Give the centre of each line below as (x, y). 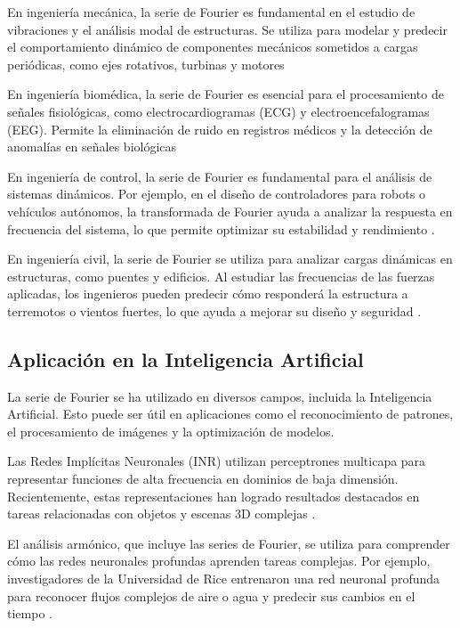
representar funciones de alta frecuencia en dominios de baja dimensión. (203, 479)
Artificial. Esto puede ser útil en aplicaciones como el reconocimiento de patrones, (230, 414)
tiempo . (30, 613)
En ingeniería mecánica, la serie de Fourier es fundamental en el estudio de (211, 12)
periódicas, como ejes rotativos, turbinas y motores (146, 64)
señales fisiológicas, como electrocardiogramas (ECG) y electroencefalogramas (218, 111)
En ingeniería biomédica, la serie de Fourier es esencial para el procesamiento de (226, 94)
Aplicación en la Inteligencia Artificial (186, 359)
